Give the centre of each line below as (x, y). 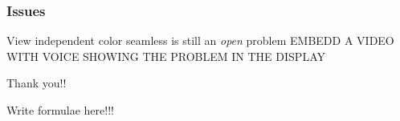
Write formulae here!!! (60, 110)
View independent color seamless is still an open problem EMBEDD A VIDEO (200, 40)
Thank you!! (37, 83)
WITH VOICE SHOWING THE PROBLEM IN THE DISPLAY (166, 56)
